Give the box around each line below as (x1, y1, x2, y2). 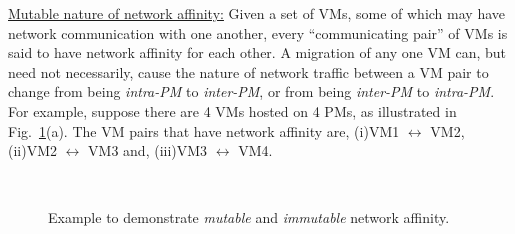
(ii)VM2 (8, 140, 58, 161)
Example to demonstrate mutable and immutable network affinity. (48, 207, 450, 228)
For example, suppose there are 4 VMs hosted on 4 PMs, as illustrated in (8, 100, 457, 121)
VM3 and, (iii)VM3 (88, 140, 208, 161)
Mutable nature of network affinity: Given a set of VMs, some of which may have (8, 3, 505, 23)
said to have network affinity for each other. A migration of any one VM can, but (8, 42, 507, 63)
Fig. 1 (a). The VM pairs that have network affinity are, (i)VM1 (8, 120, 400, 141)
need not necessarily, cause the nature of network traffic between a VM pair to (8, 61, 489, 82)
